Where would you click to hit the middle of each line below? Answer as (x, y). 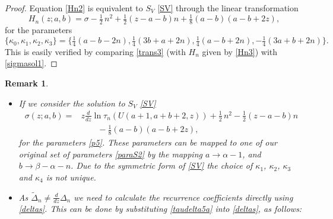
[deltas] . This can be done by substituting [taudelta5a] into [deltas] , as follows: (160, 209)
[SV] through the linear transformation (228, 8)
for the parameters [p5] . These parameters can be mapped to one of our (148, 142)
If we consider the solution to (72, 103)
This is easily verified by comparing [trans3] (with (95, 51)
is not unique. (71, 177)
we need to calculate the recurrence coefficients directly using (183, 197)
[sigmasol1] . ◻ (31, 63)
